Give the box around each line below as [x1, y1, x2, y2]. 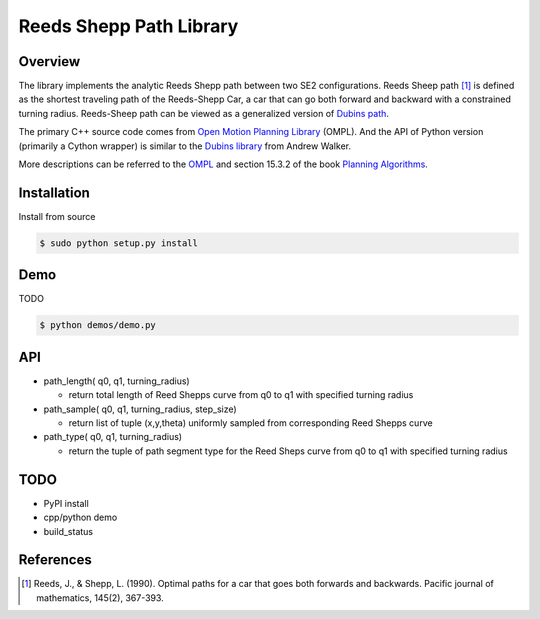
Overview [18, 53, 81, 70]
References [18, 551, 92, 569]
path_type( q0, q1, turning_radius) [43, 431, 183, 443]
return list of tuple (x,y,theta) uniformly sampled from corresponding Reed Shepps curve [68, 417, 434, 429]
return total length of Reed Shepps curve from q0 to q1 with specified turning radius [68, 389, 414, 401]
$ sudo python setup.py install [39, 237, 199, 249]
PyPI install [43, 497, 89, 509]
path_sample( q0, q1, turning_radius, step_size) [43, 403, 237, 415]
